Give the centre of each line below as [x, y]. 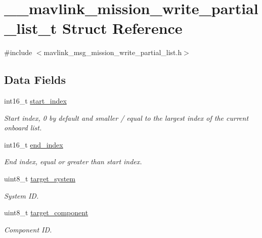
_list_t [31, 28]
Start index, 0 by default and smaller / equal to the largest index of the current [126, 117]
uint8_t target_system [40, 179]
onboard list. [23, 128]
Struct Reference [122, 28]
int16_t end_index [34, 144]
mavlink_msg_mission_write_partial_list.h [113, 52]
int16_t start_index [35, 101]
